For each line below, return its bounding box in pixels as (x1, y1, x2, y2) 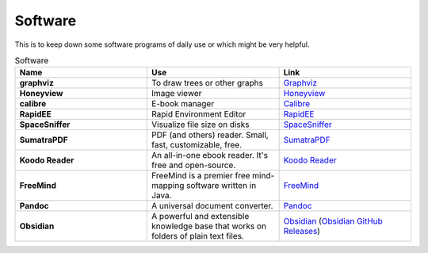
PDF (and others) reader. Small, (151, 129, 269, 140)
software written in (186, 180, 257, 191)
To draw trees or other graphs (151, 78, 264, 89)
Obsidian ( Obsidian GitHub (283, 216, 384, 227)
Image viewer (151, 88, 202, 99)
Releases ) (283, 226, 321, 237)
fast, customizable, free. (151, 140, 242, 151)
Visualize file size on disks (151, 119, 250, 130)
